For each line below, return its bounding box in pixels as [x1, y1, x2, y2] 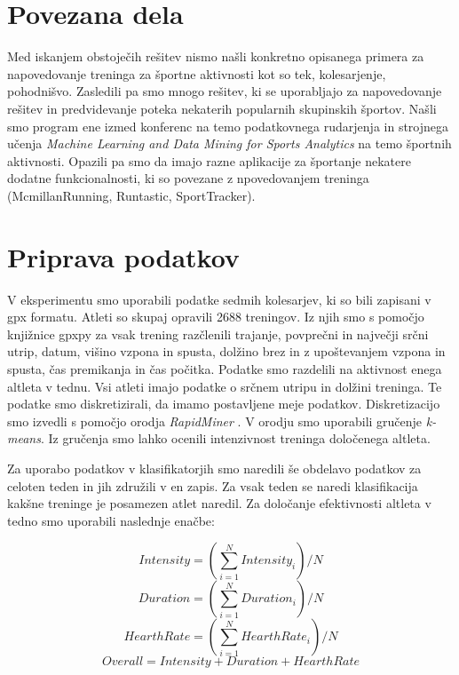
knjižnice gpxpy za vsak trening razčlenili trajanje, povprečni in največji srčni [7, 324, 429, 343]
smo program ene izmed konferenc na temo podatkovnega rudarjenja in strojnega [7, 116, 449, 135]
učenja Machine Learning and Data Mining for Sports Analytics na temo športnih [7, 134, 452, 153]
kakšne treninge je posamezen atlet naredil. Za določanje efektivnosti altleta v [7, 494, 431, 512]
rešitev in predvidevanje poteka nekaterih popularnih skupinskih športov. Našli [7, 99, 437, 117]
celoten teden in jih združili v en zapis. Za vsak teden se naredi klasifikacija [7, 476, 418, 495]
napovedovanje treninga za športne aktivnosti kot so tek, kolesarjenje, [7, 64, 386, 83]
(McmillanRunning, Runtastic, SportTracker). [7, 186, 256, 204]
